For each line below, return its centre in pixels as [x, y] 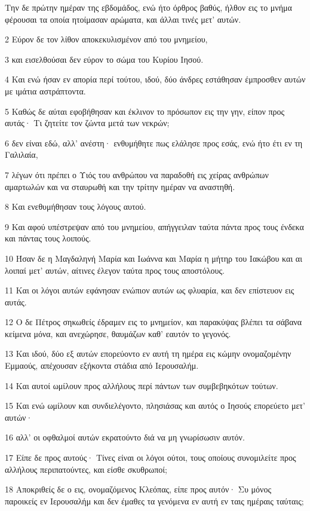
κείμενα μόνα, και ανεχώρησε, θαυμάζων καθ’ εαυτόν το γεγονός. [118, 333]
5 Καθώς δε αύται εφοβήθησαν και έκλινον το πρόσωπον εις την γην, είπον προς [145, 111]
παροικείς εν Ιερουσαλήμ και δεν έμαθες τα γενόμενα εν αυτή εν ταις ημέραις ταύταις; [154, 501]
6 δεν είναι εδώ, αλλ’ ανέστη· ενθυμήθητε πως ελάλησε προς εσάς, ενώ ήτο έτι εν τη [154, 143]
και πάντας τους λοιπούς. [48, 238]
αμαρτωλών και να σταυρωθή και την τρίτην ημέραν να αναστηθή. [120, 186]
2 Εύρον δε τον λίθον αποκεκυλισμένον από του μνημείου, [106, 39]
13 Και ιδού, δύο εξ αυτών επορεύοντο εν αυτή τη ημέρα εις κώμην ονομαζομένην [148, 354]
